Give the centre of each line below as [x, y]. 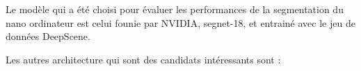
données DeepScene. [48, 36]
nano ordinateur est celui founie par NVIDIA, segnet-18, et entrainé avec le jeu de [180, 22]
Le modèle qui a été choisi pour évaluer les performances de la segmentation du [175, 9]
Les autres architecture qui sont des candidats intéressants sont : [143, 59]
